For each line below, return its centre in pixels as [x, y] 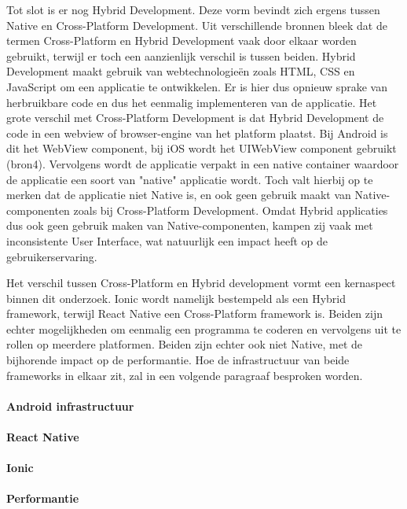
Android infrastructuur [70, 406]
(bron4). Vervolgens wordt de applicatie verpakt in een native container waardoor [203, 163]
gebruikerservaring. [52, 256]
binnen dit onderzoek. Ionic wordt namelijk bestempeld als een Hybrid [176, 298]
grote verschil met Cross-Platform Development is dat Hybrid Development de [195, 118]
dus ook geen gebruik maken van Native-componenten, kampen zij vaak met [190, 225]
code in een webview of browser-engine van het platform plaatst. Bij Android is [197, 133]
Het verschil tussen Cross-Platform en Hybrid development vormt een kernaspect [201, 283]
